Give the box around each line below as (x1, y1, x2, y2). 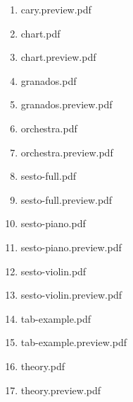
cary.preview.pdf (20, 2, 91, 16)
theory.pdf (20, 358, 65, 373)
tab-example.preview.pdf (20, 335, 127, 350)
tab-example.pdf (20, 311, 91, 326)
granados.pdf (20, 73, 77, 88)
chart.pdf (20, 25, 61, 40)
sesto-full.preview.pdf (20, 192, 113, 207)
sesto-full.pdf (20, 168, 77, 183)
